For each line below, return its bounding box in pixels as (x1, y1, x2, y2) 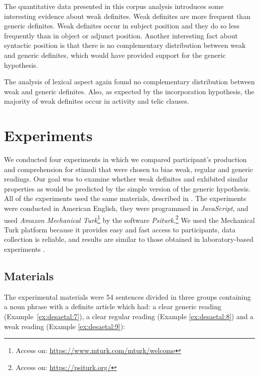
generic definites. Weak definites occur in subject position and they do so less (4, 20, 240, 31)
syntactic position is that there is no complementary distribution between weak (4, 40, 246, 50)
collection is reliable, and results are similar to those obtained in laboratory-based (4, 234, 254, 244)
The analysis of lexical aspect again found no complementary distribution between (4, 76, 255, 87)
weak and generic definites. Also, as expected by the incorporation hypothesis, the (4, 86, 255, 96)
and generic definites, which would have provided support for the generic (4, 49, 226, 60)
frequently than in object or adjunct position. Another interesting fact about (4, 30, 238, 40)
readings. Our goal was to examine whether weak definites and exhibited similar (4, 174, 249, 184)
